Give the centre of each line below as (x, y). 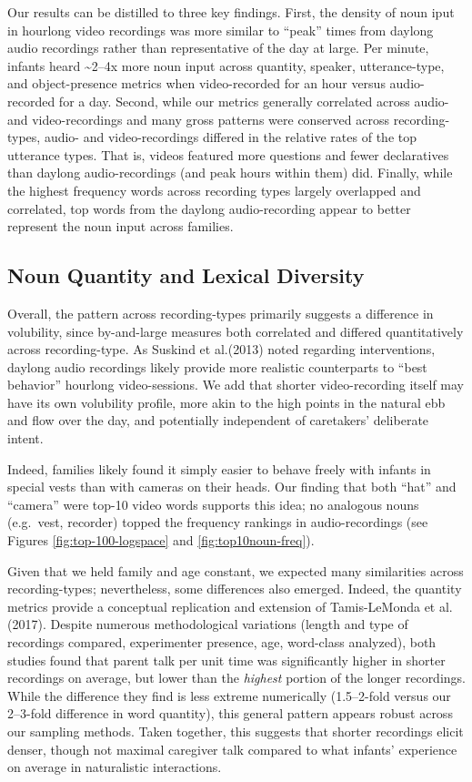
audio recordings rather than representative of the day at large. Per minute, (218, 48)
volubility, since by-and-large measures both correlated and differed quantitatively (236, 331)
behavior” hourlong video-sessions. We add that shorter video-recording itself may (236, 385)
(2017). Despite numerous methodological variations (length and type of (208, 624)
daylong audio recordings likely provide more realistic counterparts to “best (217, 366)
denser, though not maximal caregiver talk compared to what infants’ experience (232, 749)
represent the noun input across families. (121, 226)
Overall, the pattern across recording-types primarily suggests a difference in (221, 313)
